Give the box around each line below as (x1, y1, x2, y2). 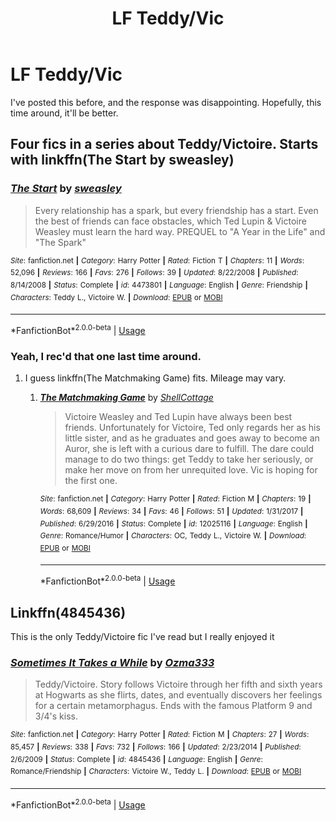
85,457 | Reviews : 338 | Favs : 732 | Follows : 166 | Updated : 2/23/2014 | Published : (10, 742, 302, 752)
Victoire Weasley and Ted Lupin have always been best (64, 411, 293, 423)
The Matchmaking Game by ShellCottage (39, 392, 214, 404)
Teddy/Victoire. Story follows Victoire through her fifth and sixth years (34, 678, 323, 691)
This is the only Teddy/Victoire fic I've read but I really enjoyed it (10, 630, 275, 642)
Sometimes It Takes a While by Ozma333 (10, 655, 215, 669)
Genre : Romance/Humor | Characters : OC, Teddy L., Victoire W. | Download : (39, 531, 307, 541)
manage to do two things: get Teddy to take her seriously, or (64, 453, 314, 466)
